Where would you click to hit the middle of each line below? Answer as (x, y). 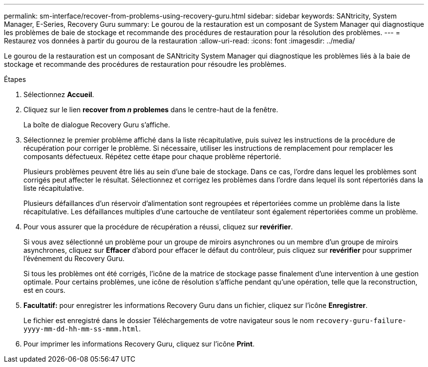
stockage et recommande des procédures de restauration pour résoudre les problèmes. (145, 64)
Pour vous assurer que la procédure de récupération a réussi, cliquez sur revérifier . (158, 227)
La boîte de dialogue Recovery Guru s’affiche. (97, 125)
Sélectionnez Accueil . (59, 94)
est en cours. (44, 290)
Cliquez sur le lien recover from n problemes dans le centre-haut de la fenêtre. (151, 110)
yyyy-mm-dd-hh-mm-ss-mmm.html (81, 329)
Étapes (15, 79)
